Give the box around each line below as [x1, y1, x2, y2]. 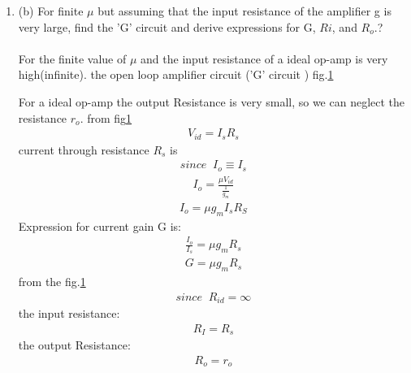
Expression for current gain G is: [18, 217, 181, 234]
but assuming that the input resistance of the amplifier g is [97, 2, 392, 19]
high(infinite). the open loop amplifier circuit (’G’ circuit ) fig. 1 [18, 66, 334, 83]
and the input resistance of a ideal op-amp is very [141, 50, 388, 67]
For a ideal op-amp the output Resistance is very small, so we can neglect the [18, 93, 405, 110]
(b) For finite [18, 2, 84, 19]
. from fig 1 [80, 109, 132, 126]
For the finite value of [18, 50, 127, 67]
